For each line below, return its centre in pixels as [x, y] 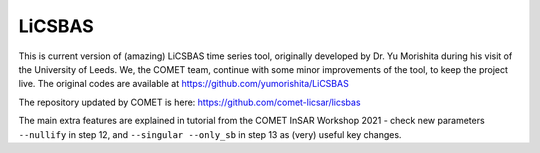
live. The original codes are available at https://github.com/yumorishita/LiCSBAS [183, 84]
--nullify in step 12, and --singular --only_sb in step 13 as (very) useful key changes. [210, 134]
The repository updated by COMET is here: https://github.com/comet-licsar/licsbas [189, 102]
